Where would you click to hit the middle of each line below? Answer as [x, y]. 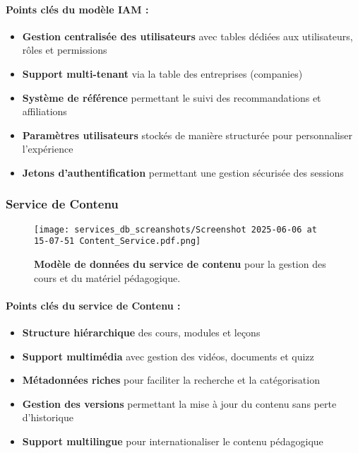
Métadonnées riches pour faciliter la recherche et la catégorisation [171, 380]
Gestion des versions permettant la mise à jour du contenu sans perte [179, 403]
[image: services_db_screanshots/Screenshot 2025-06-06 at [175, 229]
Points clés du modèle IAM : [77, 9]
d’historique [48, 417]
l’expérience [48, 149]
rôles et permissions [65, 50]
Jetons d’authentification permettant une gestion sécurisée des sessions [183, 172]
